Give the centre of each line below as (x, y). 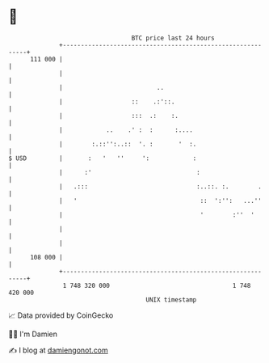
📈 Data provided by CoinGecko (61, 315)
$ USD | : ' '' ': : (103, 158)
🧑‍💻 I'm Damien (33, 334)
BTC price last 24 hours (173, 38)
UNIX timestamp (171, 300)
